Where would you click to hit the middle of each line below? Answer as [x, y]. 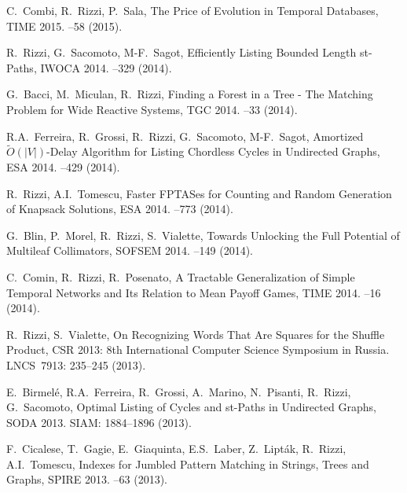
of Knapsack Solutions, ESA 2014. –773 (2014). [120, 209]
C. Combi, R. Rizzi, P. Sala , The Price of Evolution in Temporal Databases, [192, 10]
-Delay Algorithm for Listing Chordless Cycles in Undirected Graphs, [213, 151]
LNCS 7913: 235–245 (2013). [76, 364]
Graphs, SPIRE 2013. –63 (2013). [87, 479]
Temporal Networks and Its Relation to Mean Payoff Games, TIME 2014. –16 [194, 292]
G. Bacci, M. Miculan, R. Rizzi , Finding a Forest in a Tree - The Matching [190, 94]
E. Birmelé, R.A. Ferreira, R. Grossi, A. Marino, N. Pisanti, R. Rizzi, [179, 391]
